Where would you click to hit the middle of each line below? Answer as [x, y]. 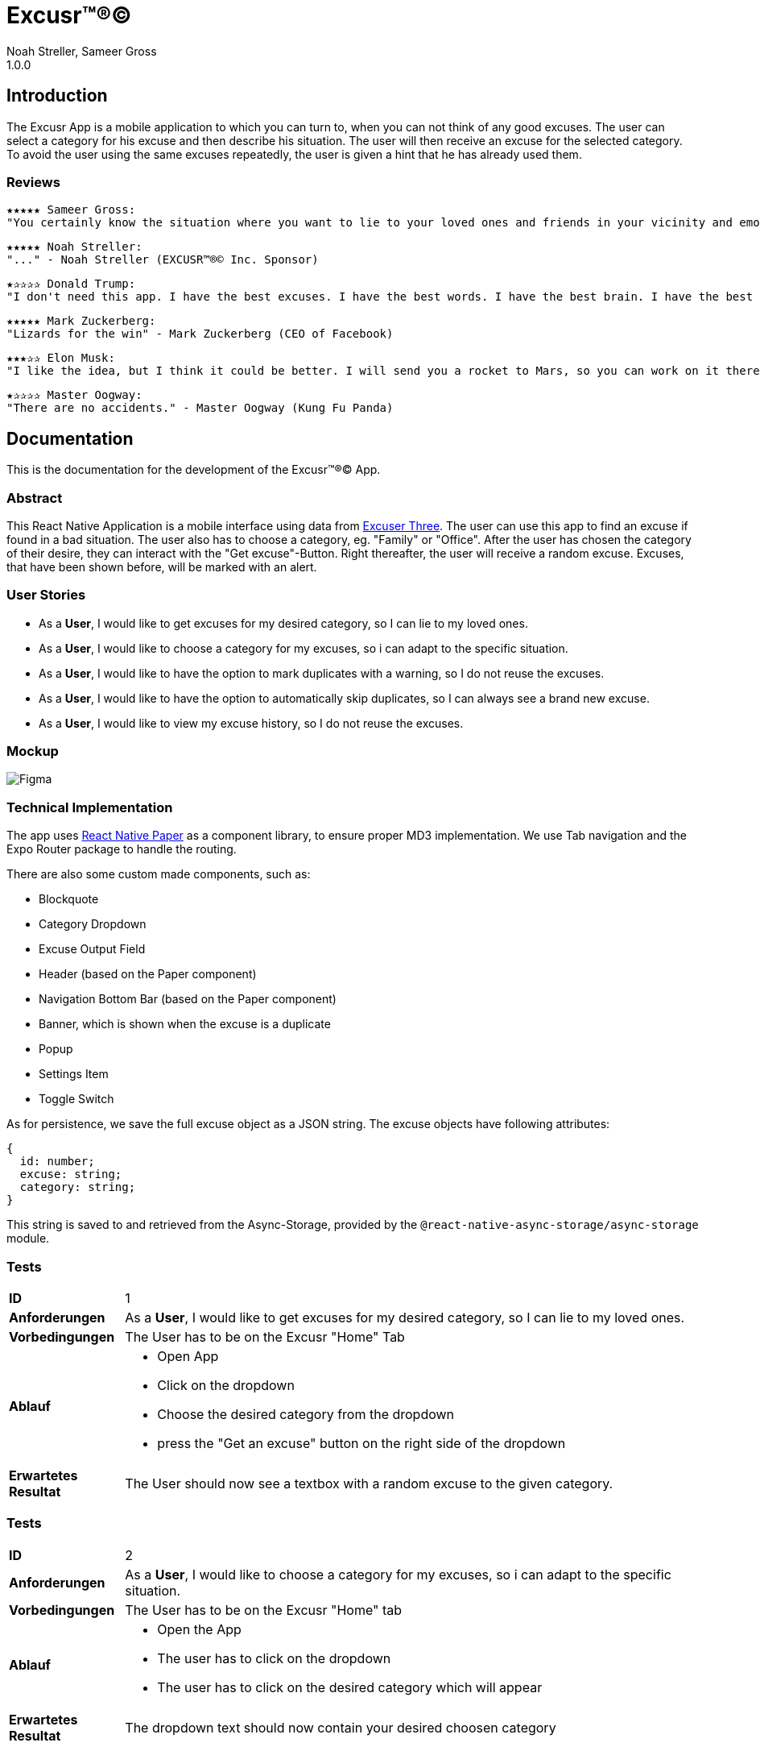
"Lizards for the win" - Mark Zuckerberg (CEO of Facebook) [200, 334]
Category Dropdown [93, 924]
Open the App [199, 1629]
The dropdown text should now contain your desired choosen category [341, 1727]
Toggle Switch [76, 1099]
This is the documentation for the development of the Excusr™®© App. [194, 470]
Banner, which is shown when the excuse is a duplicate [185, 1024]
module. [28, 1239]
